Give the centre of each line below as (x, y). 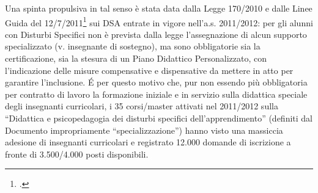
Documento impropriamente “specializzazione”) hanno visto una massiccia (144, 130)
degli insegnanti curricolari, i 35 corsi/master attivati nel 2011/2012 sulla (142, 106)
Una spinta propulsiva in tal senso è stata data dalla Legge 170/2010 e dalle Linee (159, 8)
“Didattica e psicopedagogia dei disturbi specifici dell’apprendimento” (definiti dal (159, 118)
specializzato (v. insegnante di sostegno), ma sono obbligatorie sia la (133, 46)
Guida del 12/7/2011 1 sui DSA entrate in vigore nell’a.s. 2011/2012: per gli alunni (159, 21)
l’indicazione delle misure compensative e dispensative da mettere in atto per (149, 70)
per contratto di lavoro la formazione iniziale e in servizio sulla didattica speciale (156, 94)
